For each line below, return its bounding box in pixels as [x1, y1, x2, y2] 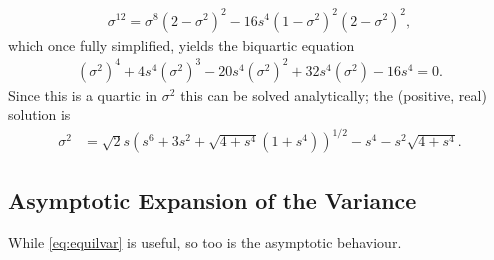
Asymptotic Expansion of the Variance [8, 184, 417, 215]
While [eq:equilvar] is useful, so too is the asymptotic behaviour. [8, 231, 402, 252]
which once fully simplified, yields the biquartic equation [8, 34, 355, 55]
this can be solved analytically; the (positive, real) [180, 84, 487, 105]
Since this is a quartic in [8, 84, 158, 105]
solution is [8, 104, 71, 125]
